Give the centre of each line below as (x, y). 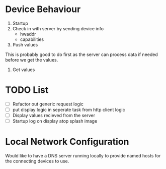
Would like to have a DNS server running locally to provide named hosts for (83, 156)
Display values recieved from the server (54, 115)
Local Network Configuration (67, 142)
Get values (24, 70)
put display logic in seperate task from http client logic (69, 109)
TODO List (27, 90)
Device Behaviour (43, 9)
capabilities (32, 39)
